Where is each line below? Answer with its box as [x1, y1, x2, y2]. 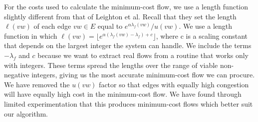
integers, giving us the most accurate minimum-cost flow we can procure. [31, 69, 255, 80]
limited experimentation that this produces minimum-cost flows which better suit [4, 98, 253, 109]
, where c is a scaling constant [156, 30, 248, 41]
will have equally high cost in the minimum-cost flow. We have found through [4, 89, 242, 99]
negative [4, 69, 29, 80]
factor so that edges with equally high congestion [99, 79, 249, 89]
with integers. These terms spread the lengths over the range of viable [4, 60, 218, 70]
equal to [97, 21, 123, 31]
